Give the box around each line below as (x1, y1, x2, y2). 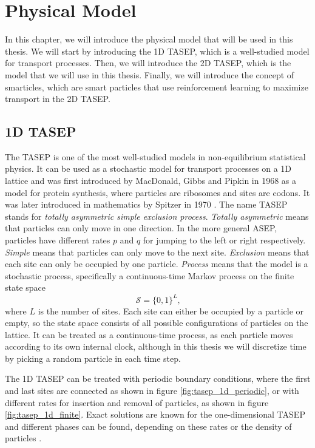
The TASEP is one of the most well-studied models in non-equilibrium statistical (5, 150, 306, 163)
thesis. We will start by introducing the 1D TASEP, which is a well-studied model (5, 44, 310, 57)
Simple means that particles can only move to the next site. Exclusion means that (5, 245, 310, 258)
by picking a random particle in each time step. (5, 351, 181, 364)
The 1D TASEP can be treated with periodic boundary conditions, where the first (5, 372, 311, 385)
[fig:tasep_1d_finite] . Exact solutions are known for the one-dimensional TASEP (5, 408, 305, 421)
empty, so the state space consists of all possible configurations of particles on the (5, 316, 308, 329)
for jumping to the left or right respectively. (143, 234, 306, 246)
